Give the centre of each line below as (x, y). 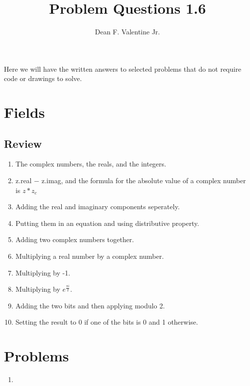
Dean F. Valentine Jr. (127, 32)
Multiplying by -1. (43, 272)
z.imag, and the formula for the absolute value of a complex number (144, 180)
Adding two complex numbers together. (75, 239)
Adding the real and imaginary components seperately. (98, 207)
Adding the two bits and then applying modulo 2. (90, 305)
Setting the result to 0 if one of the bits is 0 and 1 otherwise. (107, 322)
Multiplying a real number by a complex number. (90, 256)
